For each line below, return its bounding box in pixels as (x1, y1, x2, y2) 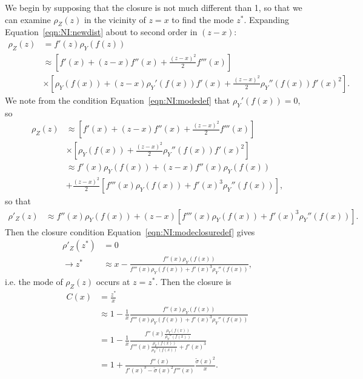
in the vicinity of (84, 13, 146, 25)
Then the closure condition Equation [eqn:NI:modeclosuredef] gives (5, 225, 255, 238)
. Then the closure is (155, 275, 231, 288)
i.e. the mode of (5, 275, 63, 288)
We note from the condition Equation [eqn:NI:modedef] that (5, 93, 230, 106)
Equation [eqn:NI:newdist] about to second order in (5, 25, 198, 38)
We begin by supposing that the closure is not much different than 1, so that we (5, 1, 302, 13)
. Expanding (244, 13, 289, 25)
